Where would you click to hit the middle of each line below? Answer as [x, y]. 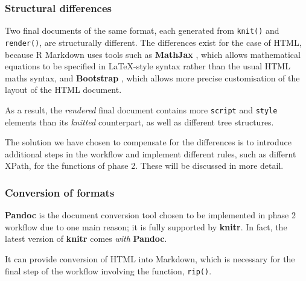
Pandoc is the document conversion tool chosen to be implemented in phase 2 [150, 215]
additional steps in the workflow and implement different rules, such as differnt [151, 153]
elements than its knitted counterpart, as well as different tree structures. [139, 122]
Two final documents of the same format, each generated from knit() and [142, 30]
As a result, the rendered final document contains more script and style [141, 109]
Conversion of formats [60, 192]
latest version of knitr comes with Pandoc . [86, 238]
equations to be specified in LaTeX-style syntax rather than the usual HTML [148, 66]
